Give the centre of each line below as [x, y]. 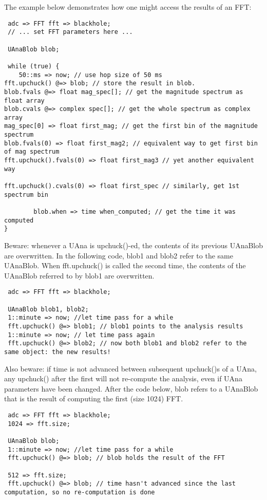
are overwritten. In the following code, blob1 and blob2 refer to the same [119, 255]
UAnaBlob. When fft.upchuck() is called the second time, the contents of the [125, 265]
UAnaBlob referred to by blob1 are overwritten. [79, 275]
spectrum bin [26, 195]
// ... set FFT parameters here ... [70, 32]
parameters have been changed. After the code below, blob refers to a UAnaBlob [131, 388]
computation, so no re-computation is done [80, 492]
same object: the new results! [58, 352]
